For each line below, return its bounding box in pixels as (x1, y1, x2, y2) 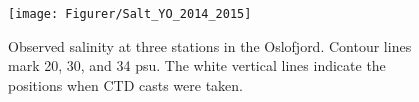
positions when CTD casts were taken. (8, 74, 244, 95)
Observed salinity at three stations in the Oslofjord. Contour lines (8, 35, 412, 56)
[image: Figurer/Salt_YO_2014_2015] (8, 7, 252, 21)
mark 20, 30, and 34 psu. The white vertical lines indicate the (8, 55, 386, 76)
